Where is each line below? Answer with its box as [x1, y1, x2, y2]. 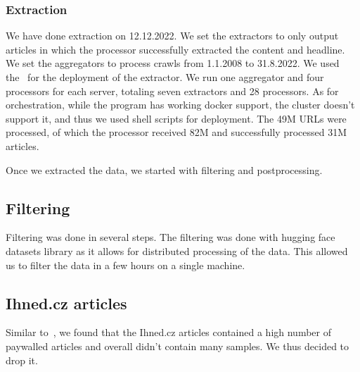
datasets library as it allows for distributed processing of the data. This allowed [6, 243, 348, 258]
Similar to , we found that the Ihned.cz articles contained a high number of [6, 325, 331, 340]
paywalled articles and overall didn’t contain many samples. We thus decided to [6, 338, 349, 353]
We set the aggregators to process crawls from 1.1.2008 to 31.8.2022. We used [6, 56, 340, 70]
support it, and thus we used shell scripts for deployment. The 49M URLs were [6, 111, 347, 125]
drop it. [6, 352, 38, 367]
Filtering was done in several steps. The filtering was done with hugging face [6, 230, 335, 244]
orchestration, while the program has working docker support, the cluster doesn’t [6, 97, 355, 112]
